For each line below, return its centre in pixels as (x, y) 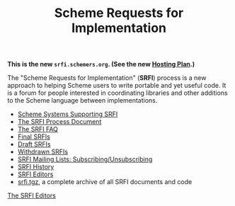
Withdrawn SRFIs (43, 152)
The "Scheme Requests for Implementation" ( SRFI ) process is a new (107, 78)
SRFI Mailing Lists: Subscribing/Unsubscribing (85, 159)
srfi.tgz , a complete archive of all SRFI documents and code (105, 182)
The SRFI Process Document (59, 122)
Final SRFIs (34, 137)
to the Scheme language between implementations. (82, 101)
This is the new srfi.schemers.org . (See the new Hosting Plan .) (101, 64)
